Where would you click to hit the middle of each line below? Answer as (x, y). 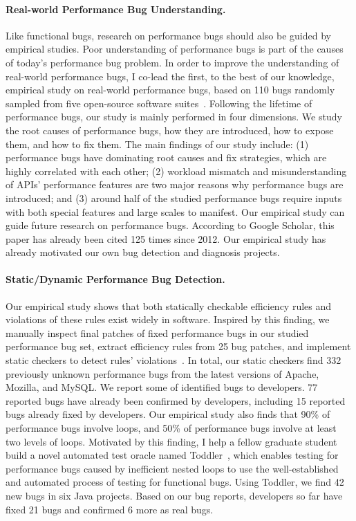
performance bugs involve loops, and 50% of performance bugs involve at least (171, 428)
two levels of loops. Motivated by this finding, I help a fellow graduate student (171, 441)
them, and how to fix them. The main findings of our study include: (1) (157, 144)
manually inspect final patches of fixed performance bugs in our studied (157, 332)
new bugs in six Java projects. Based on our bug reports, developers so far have (174, 495)
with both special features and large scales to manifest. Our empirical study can (175, 211)
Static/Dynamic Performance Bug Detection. (115, 279)
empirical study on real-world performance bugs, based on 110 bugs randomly (170, 90)
